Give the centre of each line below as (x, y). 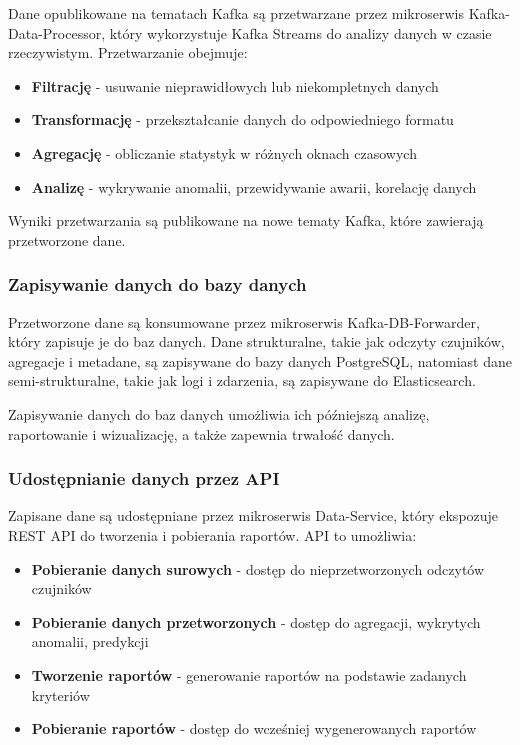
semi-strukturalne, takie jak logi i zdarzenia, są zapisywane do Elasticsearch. (242, 380)
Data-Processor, (57, 32)
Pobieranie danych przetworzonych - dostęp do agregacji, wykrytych (256, 621)
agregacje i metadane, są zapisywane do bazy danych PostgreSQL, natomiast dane (260, 360)
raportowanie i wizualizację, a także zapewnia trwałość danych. (201, 433)
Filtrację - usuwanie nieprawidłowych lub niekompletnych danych (235, 85)
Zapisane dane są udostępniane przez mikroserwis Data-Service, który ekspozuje (253, 515)
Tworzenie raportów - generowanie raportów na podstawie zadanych (249, 674)
